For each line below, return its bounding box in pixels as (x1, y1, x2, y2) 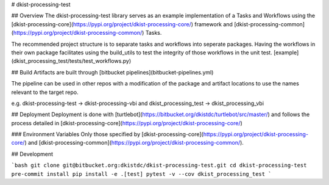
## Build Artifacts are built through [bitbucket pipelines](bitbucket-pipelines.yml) (11, 68, 214, 76)
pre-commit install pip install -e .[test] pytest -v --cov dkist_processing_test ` (11, 170, 272, 177)
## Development (11, 150, 54, 158)
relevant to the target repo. (11, 89, 79, 96)
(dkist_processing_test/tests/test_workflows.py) (11, 57, 132, 65)
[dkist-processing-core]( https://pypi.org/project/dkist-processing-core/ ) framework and (11, 20, 233, 27)
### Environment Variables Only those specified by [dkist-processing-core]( (11, 131, 203, 138)
